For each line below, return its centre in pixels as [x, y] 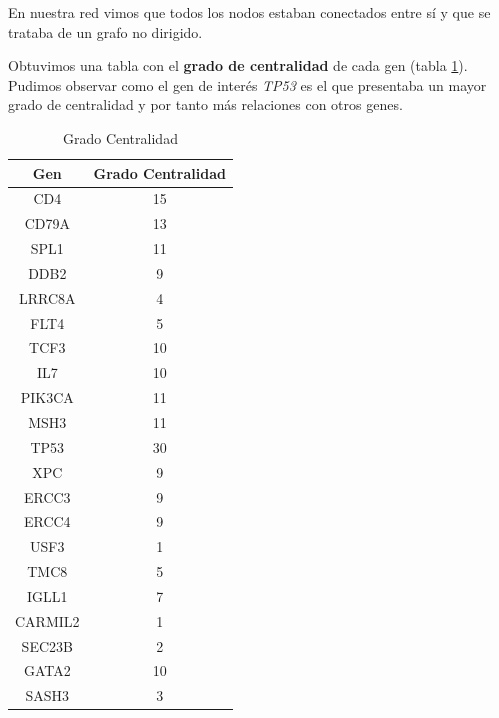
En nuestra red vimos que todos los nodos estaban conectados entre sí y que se [249, 12]
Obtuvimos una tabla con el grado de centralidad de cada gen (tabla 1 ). [238, 65]
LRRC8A [47, 297]
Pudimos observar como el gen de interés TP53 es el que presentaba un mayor [247, 84]
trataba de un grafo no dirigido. [105, 31]
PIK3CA [47, 397]
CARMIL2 [47, 620]
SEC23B [47, 645]
